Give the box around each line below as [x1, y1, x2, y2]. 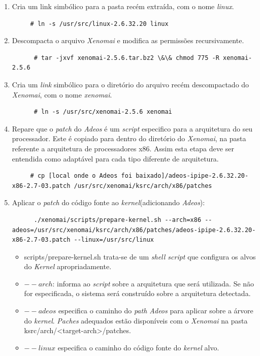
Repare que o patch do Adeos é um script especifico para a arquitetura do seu [12, 123, 253, 134]
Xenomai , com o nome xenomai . [12, 89, 112, 100]
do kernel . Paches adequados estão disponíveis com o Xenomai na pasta [24, 315, 248, 326]
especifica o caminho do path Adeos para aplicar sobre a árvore [58, 305, 253, 316]
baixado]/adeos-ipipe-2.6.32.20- [136, 172, 249, 180]
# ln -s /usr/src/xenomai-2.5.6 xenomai [34, 108, 172, 116]
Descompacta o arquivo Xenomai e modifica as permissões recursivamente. [12, 35, 244, 46]
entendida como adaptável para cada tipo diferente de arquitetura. [12, 153, 219, 164]
